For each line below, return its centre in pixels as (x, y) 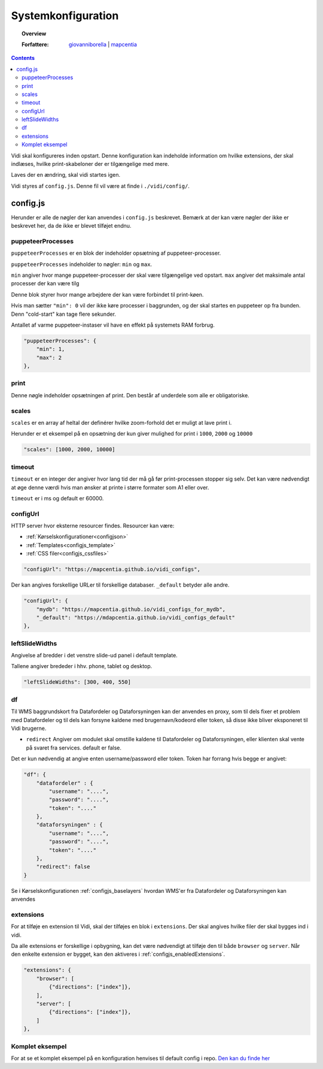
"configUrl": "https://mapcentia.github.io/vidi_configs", (112, 570)
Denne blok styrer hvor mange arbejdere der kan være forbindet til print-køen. (107, 294)
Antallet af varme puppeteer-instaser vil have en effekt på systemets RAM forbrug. (113, 325)
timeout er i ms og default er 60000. (57, 498)
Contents (23, 58)
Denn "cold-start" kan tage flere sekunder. (64, 314)
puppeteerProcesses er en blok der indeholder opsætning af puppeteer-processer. (116, 253)
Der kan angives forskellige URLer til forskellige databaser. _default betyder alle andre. (120, 585)
